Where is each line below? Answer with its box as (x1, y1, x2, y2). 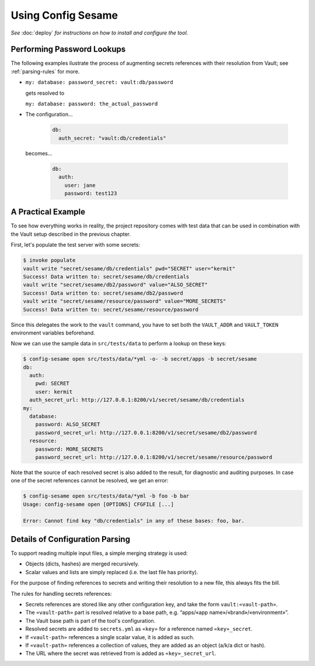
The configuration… (25, 111, 73, 118)
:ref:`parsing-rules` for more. (10, 68, 80, 75)
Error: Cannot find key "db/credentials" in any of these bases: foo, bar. (23, 517, 245, 524)
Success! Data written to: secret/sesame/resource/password (23, 306, 199, 313)
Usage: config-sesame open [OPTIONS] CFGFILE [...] (23, 501, 174, 508)
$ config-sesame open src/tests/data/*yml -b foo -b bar (23, 493, 190, 499)
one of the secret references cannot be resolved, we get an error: (10, 477, 169, 484)
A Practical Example (10, 207, 86, 217)
